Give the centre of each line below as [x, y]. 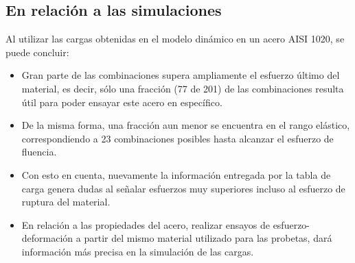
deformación [47, 238]
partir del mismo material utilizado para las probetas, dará [208, 238]
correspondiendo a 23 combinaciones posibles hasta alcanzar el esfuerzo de [177, 138]
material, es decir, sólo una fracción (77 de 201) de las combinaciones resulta [183, 88]
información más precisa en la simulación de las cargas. [138, 251]
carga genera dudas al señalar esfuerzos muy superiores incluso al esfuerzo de [183, 188]
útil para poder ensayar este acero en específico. [122, 102]
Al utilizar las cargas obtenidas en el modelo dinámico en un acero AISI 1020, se [175, 39]
